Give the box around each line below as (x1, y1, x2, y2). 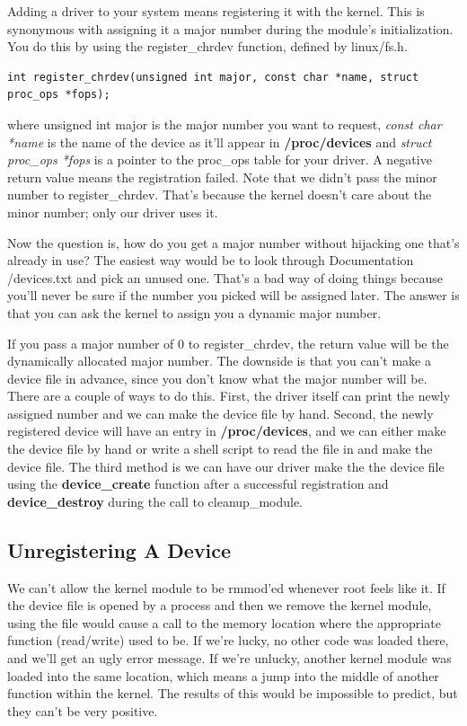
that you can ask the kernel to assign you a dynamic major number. (7, 303, 382, 322)
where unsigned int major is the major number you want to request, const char (7, 114, 442, 133)
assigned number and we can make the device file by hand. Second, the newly (7, 403, 434, 422)
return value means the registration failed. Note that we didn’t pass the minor (7, 167, 437, 186)
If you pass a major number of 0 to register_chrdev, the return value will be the (7, 333, 449, 352)
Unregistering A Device (7, 536, 232, 563)
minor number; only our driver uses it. (7, 202, 218, 221)
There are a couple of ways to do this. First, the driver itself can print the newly (7, 386, 451, 405)
